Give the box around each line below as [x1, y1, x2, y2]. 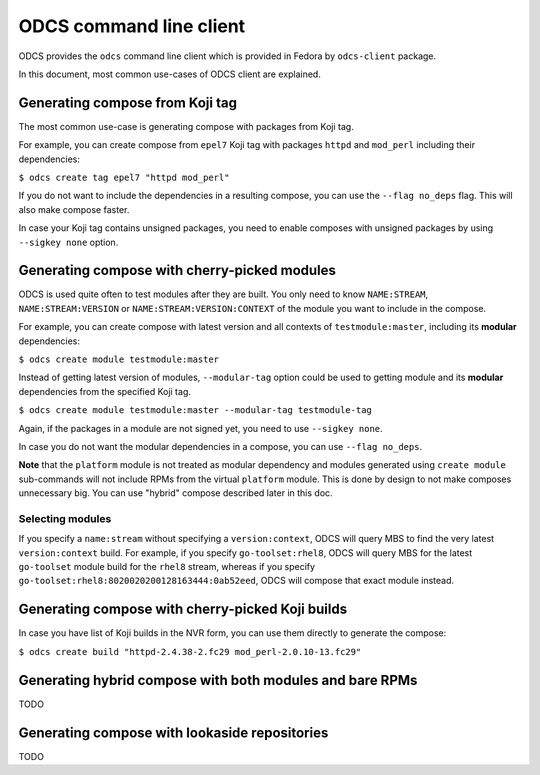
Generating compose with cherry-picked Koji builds [18, 601, 348, 618]
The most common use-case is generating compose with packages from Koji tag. [18, 120, 354, 132]
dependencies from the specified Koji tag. [18, 385, 192, 397]
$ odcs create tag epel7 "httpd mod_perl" [18, 172, 230, 184]
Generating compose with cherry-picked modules [18, 262, 337, 279]
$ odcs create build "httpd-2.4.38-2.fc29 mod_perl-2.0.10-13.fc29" [18, 646, 362, 657]
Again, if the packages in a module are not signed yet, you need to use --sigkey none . [18, 422, 384, 434]
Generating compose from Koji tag [18, 94, 237, 111]
